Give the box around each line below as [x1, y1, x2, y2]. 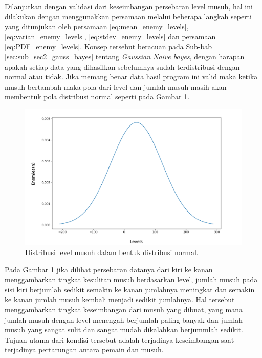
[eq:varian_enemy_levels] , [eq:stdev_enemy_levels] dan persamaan [5, 31, 216, 41]
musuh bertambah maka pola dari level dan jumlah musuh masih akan [5, 81, 227, 92]
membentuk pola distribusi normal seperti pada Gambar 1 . [5, 91, 190, 102]
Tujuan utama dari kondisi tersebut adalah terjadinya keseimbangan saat [5, 334, 234, 345]
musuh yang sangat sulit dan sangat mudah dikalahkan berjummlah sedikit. [5, 324, 243, 335]
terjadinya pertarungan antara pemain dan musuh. [5, 344, 164, 355]
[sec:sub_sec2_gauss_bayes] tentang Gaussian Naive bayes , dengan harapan [5, 51, 245, 61]
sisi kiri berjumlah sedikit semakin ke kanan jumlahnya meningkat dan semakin [5, 284, 255, 294]
